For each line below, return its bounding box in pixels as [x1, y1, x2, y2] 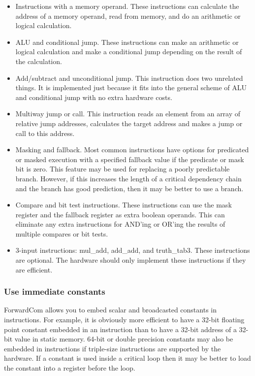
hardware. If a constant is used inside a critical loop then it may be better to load [4, 353, 251, 363]
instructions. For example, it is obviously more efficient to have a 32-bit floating [4, 314, 245, 325]
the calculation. [15, 56, 62, 66]
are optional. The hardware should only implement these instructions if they [15, 255, 246, 265]
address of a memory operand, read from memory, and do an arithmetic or [15, 10, 241, 21]
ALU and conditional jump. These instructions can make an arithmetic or [15, 36, 239, 47]
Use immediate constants [4, 285, 105, 298]
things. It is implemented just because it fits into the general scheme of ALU [15, 82, 247, 93]
